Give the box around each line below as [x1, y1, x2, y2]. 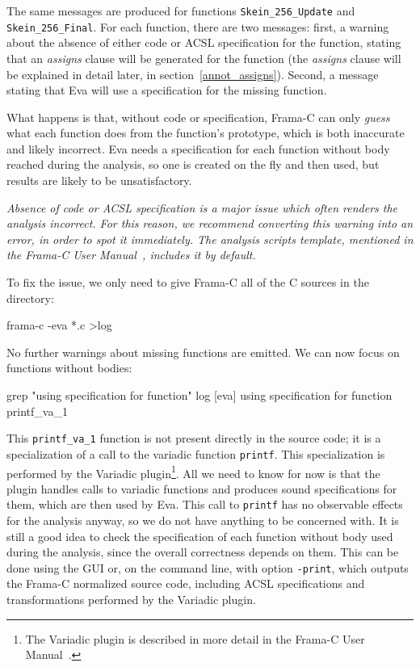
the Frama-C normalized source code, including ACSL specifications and [6, 575, 365, 592]
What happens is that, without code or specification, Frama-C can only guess [6, 108, 390, 125]
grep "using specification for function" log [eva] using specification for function [6, 387, 393, 403]
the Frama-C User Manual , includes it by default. [6, 246, 256, 263]
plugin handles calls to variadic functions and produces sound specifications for [6, 480, 397, 497]
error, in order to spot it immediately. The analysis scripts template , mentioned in [6, 230, 414, 247]
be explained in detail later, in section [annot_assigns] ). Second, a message [6, 65, 379, 82]
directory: [6, 289, 54, 306]
